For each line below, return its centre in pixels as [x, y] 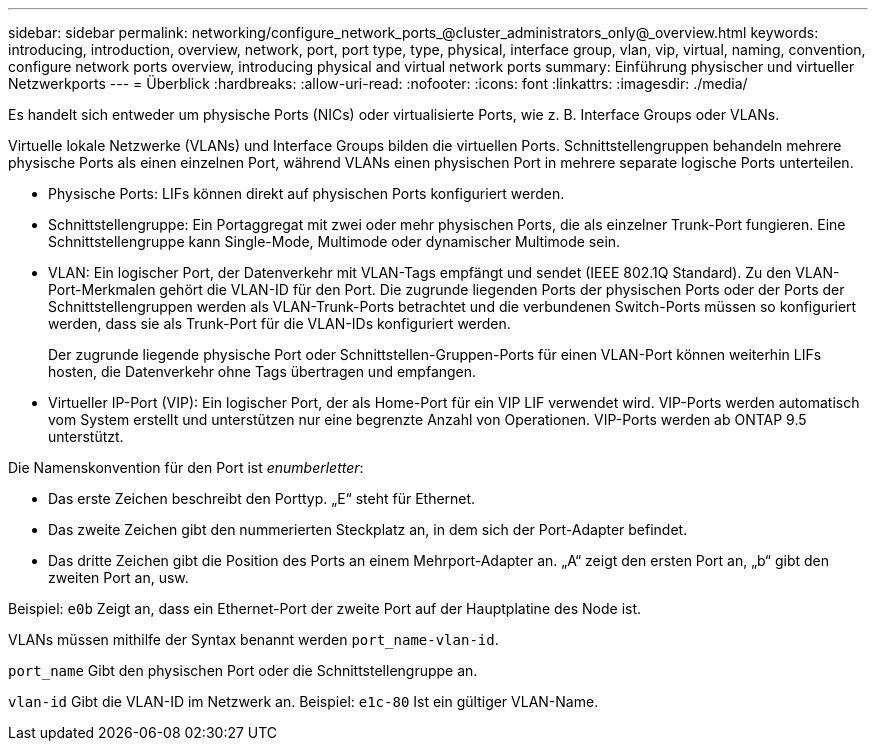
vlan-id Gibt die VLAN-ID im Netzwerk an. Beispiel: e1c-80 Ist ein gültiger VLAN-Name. [303, 701]
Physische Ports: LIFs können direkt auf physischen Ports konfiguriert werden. [306, 193]
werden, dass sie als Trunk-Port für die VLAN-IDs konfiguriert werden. [279, 323]
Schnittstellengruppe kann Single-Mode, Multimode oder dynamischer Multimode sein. [334, 241]
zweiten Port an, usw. [118, 577]
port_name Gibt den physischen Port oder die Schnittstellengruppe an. [243, 670]
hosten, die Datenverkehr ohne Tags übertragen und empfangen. [262, 371]
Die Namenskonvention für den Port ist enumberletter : [186, 467]
